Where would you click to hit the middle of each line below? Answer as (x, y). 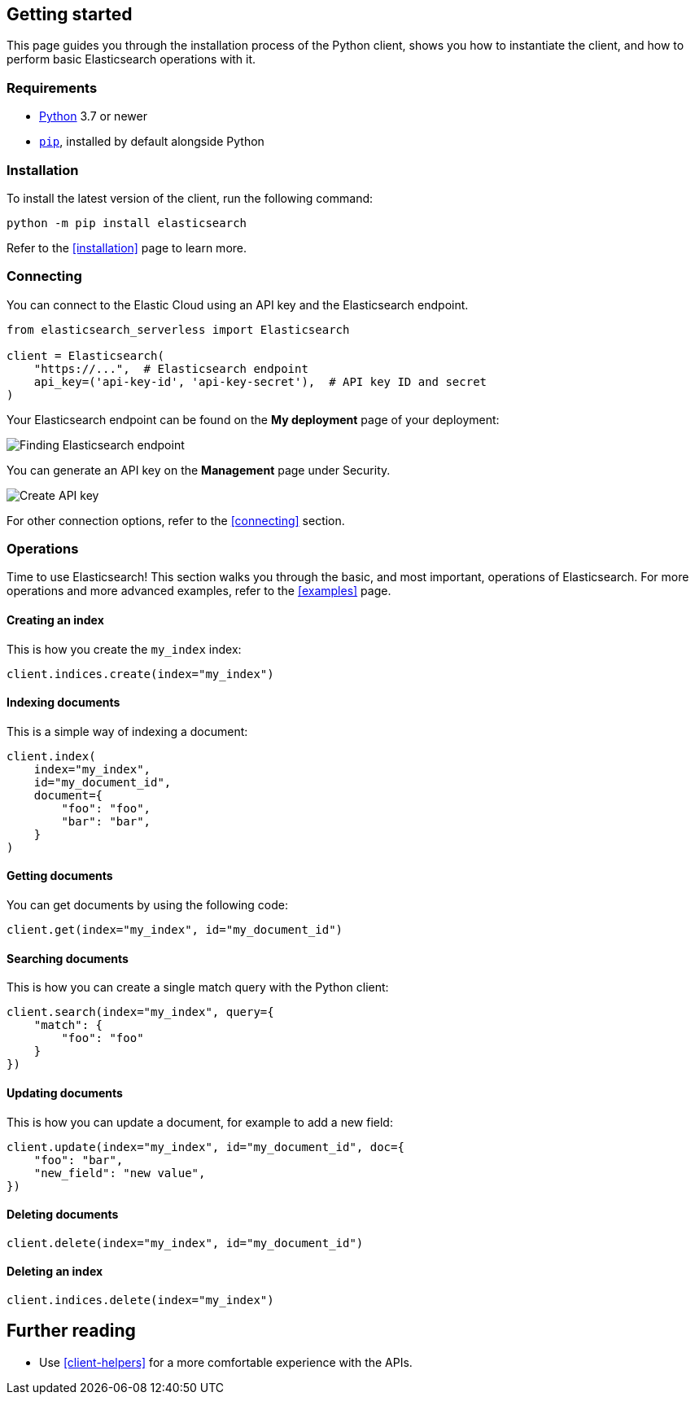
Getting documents (60, 876)
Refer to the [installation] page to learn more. (127, 247)
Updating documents (65, 1092)
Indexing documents (63, 703)
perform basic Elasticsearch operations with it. (131, 59)
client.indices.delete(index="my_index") (140, 1300)
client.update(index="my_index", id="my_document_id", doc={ (205, 1147)
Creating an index (55, 620)
